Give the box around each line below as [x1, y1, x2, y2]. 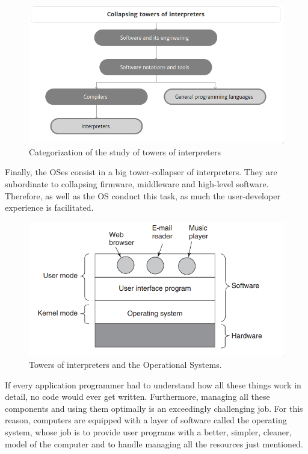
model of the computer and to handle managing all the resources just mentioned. [5, 437, 303, 450]
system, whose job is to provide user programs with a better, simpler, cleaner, [5, 426, 292, 438]
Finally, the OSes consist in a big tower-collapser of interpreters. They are [5, 166, 277, 178]
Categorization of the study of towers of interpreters [29, 145, 221, 158]
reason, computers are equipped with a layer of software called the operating [5, 414, 287, 426]
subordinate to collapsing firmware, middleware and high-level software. [5, 178, 269, 190]
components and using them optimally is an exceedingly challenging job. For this [5, 402, 303, 414]
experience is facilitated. [5, 201, 94, 214]
